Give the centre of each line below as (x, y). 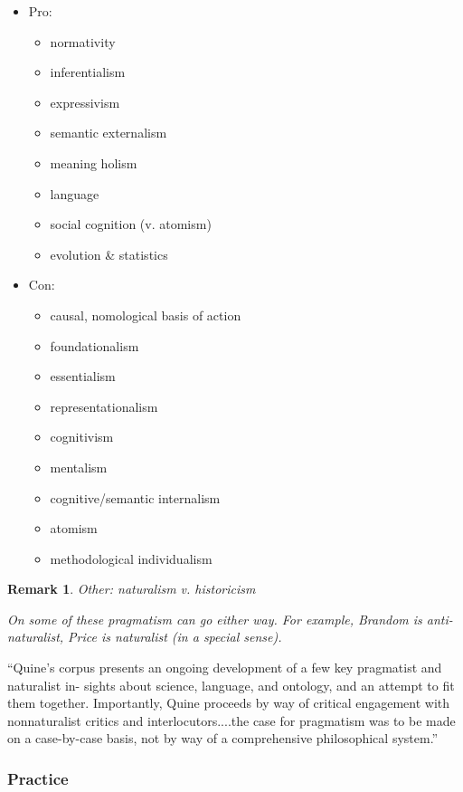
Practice (38, 778)
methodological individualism (131, 558)
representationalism (104, 406)
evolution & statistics (109, 254)
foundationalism (94, 345)
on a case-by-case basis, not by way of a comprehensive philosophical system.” (223, 738)
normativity (83, 41)
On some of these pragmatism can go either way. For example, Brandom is (215, 619)
